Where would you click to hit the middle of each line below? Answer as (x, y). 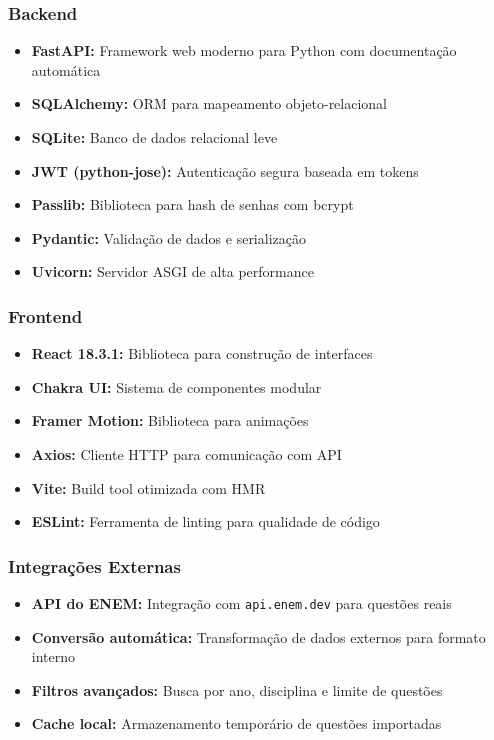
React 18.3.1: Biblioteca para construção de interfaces (202, 353)
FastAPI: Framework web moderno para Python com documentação (244, 50)
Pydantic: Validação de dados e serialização (168, 237)
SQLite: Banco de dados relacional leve (154, 137)
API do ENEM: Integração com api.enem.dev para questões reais (241, 602)
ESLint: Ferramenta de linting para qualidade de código (205, 521)
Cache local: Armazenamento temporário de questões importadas (236, 723)
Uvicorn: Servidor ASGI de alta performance (172, 271)
